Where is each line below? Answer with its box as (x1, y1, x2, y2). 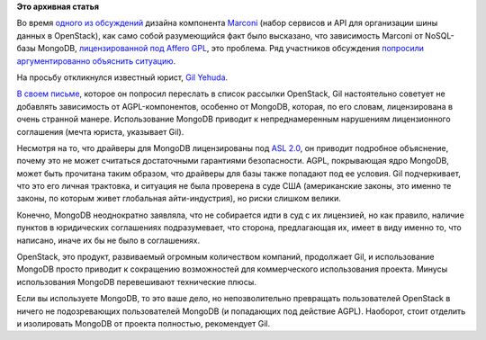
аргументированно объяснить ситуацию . (16, 55, 176, 67)
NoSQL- (424, 30, 454, 40)
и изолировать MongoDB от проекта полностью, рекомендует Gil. (16, 318, 270, 328)
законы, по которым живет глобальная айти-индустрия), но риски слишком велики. (16, 193, 342, 204)
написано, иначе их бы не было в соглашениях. (16, 235, 201, 246)
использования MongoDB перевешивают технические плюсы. (16, 276, 256, 287)
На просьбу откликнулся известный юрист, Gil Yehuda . (16, 72, 229, 83)
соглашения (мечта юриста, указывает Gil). (16, 126, 184, 137)
